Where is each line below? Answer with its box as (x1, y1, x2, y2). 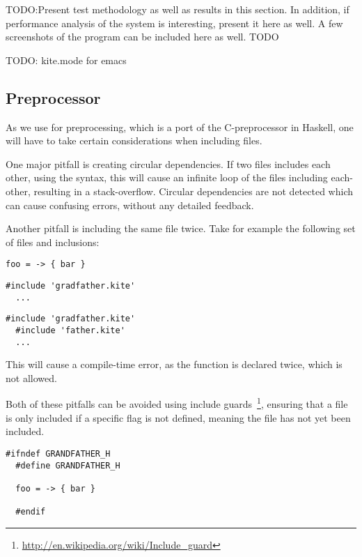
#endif (15, 507, 46, 517)
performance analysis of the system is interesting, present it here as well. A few (6, 15, 343, 30)
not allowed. (6, 370, 57, 385)
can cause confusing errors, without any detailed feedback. (6, 197, 254, 212)
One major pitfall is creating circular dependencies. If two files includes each (6, 156, 331, 171)
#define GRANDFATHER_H (15, 460, 120, 471)
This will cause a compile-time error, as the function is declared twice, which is (6, 357, 343, 372)
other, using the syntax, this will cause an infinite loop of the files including (6, 170, 328, 185)
